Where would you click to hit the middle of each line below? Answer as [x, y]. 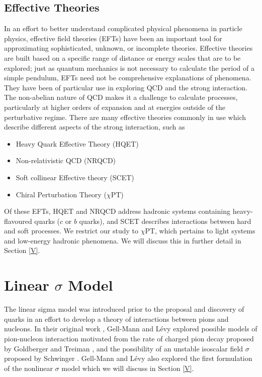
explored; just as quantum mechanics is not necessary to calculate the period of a [129, 68]
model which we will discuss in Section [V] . [128, 368]
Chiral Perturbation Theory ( [61, 194]
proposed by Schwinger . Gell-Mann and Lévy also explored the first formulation [128, 358]
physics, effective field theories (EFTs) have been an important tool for [113, 38]
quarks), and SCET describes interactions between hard [165, 221]
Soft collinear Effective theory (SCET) [75, 177]
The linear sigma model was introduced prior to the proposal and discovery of [124, 309]
